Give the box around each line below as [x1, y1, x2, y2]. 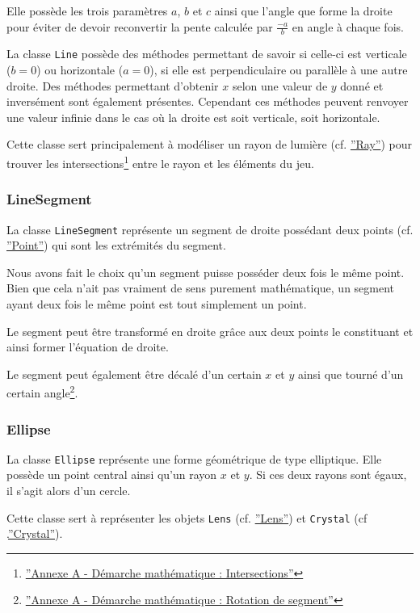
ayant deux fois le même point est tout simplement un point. [6, 295, 307, 312]
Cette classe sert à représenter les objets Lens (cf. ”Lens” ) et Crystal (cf [6, 509, 367, 526]
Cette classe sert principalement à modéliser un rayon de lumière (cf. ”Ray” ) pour [6, 136, 412, 153]
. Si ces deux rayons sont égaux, [249, 466, 407, 483]
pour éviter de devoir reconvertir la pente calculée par [6, 18, 273, 35]
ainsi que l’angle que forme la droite [214, 2, 393, 19]
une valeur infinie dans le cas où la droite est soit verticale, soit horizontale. [6, 108, 380, 125]
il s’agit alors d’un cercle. [6, 482, 131, 499]
